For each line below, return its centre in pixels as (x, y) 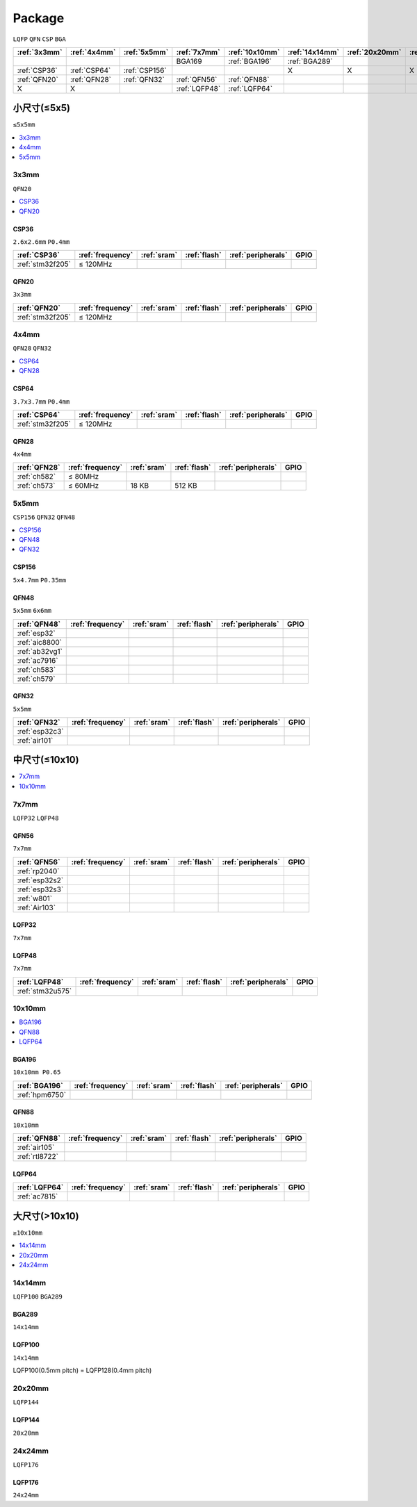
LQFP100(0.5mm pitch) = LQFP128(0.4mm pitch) (82, 1370)
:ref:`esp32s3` (40, 889)
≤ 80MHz (84, 477)
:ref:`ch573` (36, 486)
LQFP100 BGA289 (38, 1297)
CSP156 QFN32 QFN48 (44, 517)
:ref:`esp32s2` (40, 880)
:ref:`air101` (35, 740)
